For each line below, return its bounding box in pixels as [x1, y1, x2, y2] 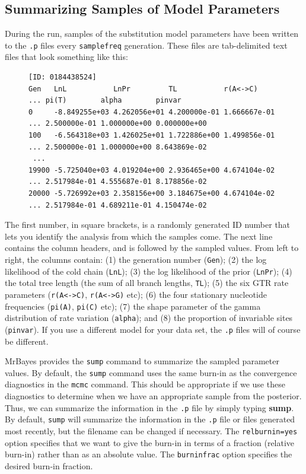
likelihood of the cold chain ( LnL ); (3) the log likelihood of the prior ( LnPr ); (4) [5, 265, 292, 277]
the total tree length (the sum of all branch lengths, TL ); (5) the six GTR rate [5, 276, 289, 289]
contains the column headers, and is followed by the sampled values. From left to [5, 241, 299, 254]
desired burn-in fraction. [5, 459, 93, 472]
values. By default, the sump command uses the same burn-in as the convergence [5, 366, 297, 378]
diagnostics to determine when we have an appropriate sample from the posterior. [5, 390, 302, 402]
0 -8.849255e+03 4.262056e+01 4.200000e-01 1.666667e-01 [28, 107, 275, 116]
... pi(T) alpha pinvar [28, 96, 181, 105]
